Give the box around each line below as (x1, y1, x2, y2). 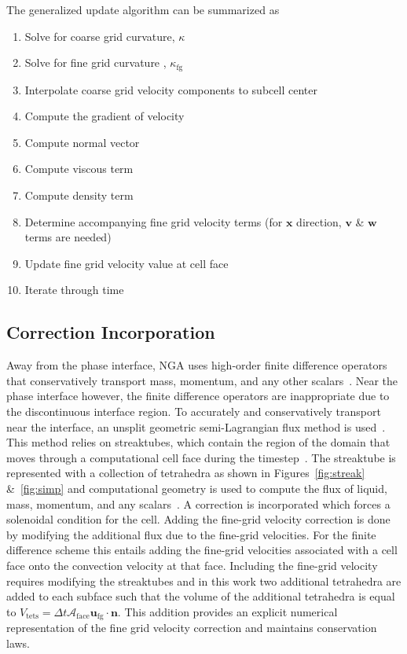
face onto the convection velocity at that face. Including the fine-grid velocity (6, 557, 378, 573)
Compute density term (24, 187, 134, 204)
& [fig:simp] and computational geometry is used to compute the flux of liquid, (6, 479, 387, 496)
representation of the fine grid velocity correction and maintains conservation (6, 619, 377, 636)
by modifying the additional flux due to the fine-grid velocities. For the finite (6, 526, 376, 542)
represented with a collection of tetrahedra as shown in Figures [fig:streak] (6, 465, 365, 481)
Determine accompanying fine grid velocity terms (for (24, 213, 283, 230)
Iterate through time (24, 281, 124, 298)
